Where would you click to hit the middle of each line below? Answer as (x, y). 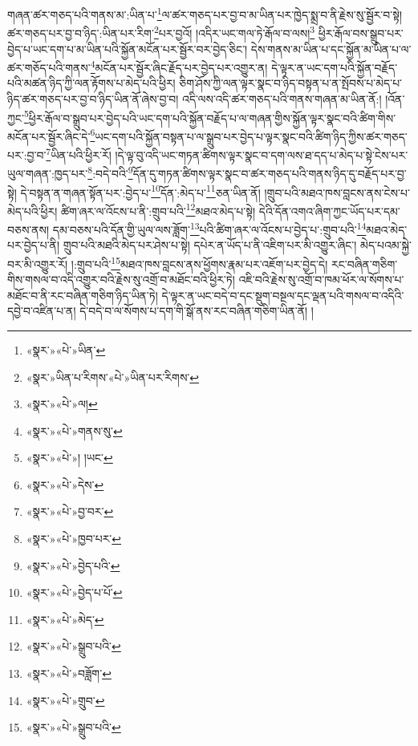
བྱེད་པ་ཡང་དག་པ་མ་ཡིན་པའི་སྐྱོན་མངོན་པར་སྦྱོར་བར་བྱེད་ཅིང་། (128, 49)
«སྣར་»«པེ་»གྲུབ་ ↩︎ (65, 700)
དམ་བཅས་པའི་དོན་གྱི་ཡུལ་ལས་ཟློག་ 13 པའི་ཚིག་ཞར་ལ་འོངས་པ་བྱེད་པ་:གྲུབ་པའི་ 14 (209, 228)
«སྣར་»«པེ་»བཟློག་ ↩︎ (69, 673)
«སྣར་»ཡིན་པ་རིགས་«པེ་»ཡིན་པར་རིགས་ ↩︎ (113, 377)
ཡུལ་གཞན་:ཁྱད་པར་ (48, 173)
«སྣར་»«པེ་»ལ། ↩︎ (62, 404)
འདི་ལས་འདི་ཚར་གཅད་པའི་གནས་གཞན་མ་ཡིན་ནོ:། (282, 98)
